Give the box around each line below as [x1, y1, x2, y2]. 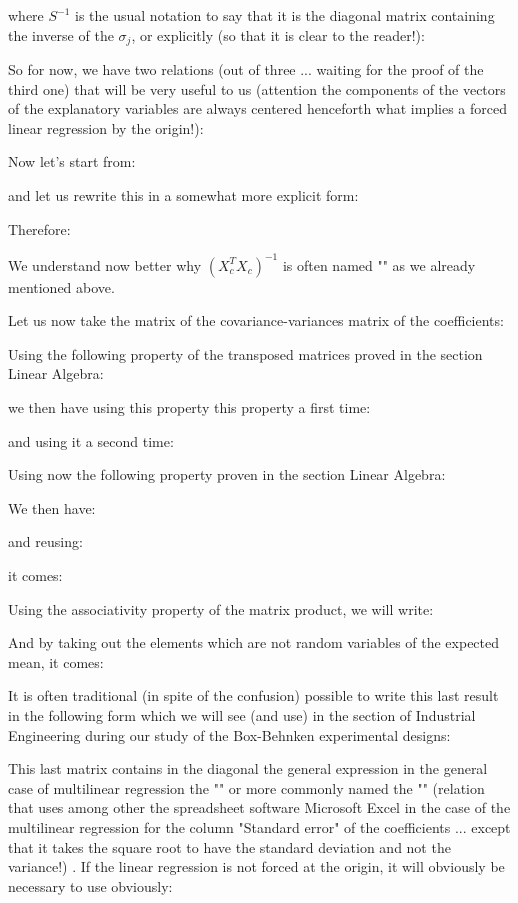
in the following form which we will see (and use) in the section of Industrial [8, 705, 476, 726]
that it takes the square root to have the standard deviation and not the [8, 836, 451, 857]
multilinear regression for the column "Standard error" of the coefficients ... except [8, 816, 511, 837]
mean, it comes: [8, 651, 104, 672]
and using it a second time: [8, 430, 174, 451]
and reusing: [8, 531, 83, 552]
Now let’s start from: [8, 151, 136, 172]
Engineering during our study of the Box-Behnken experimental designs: [8, 724, 451, 745]
